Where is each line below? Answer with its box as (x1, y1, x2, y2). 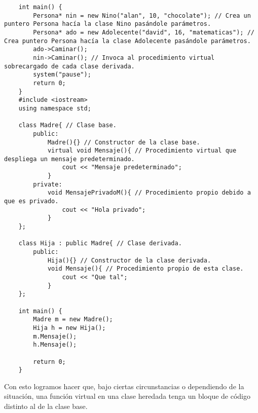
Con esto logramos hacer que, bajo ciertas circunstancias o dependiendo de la (4, 381, 244, 391)
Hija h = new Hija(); (33, 324, 106, 331)
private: (33, 180, 62, 188)
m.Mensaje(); (33, 332, 77, 340)
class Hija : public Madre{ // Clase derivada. (18, 240, 182, 247)
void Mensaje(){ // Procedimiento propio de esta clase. (47, 265, 244, 273)
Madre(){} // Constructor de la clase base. (47, 138, 200, 146)
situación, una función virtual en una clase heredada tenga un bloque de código (4, 391, 251, 401)
